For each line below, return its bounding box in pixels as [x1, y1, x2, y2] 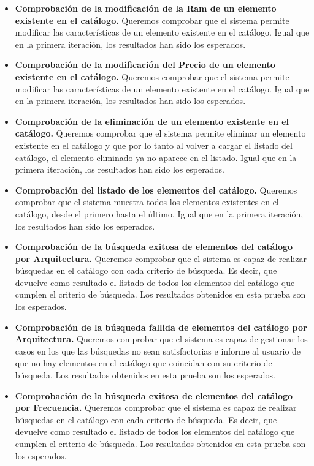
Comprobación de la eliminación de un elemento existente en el [15, 115, 289, 127]
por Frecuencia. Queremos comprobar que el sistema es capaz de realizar [15, 401, 297, 414]
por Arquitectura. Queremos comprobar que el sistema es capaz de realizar [15, 252, 307, 265]
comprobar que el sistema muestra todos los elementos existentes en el [15, 195, 279, 208]
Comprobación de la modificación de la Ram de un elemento [15, 2, 277, 14]
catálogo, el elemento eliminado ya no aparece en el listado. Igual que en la [15, 151, 297, 163]
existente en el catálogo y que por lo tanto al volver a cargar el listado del [15, 138, 293, 151]
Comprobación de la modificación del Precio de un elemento [15, 58, 275, 71]
